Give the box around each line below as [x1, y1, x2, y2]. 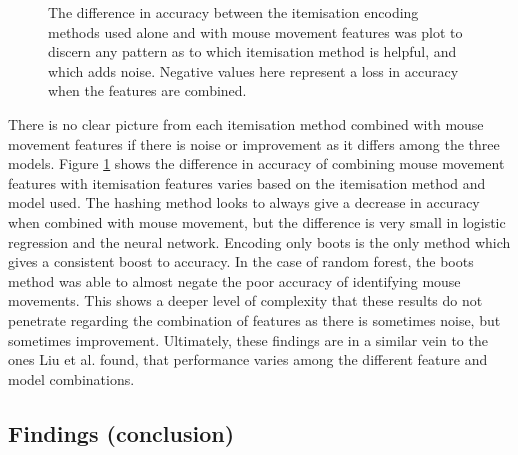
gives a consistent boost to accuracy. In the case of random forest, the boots [8, 251, 474, 272]
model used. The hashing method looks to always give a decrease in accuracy [8, 192, 480, 213]
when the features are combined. [48, 80, 247, 101]
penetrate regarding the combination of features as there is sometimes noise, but [8, 309, 501, 330]
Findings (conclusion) [8, 417, 235, 448]
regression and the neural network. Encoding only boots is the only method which [8, 231, 511, 252]
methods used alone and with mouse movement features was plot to [48, 21, 463, 42]
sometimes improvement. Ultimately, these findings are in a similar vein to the [8, 329, 488, 350]
